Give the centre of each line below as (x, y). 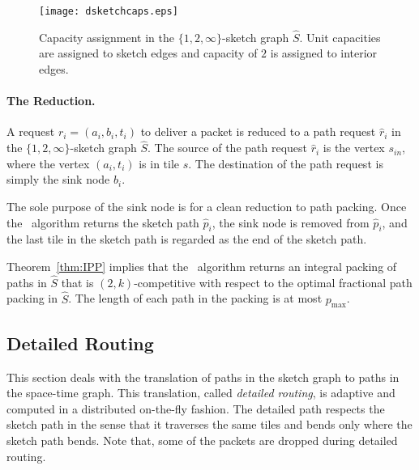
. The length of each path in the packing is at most (195, 298)
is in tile (159, 163)
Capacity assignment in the (107, 37)
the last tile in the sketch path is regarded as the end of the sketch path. (187, 239)
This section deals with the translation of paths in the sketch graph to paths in (203, 377)
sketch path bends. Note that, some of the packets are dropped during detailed (202, 440)
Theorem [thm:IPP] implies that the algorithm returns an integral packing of (202, 267)
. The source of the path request (227, 148)
